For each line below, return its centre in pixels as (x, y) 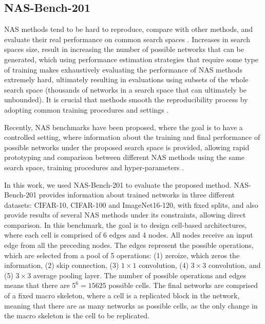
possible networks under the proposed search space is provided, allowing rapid (127, 147)
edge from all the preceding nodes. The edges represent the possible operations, (129, 245)
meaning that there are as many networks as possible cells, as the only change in (131, 305)
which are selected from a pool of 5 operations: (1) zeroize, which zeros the (122, 255)
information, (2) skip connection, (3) (62, 265)
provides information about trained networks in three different (137, 195)
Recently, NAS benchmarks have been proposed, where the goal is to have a (124, 127)
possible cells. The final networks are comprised (183, 285)
